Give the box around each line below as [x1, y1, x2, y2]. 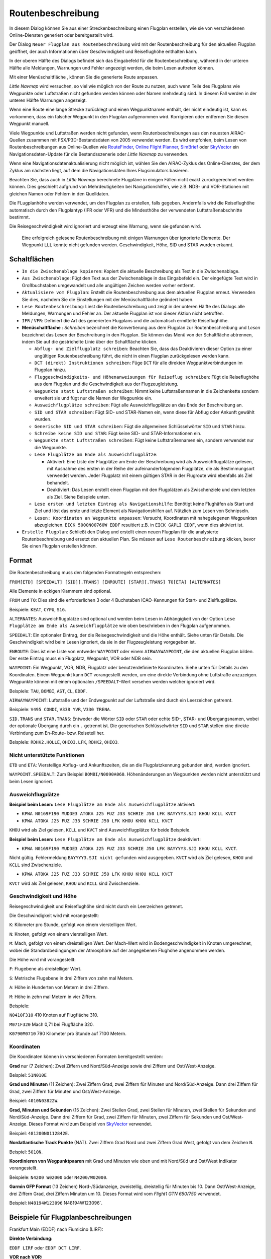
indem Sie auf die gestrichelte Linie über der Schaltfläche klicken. [22, 338, 158, 344]
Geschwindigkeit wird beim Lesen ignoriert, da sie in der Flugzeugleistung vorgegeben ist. [9, 639, 196, 645]
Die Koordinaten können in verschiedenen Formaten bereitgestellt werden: [9, 1054, 163, 1060]
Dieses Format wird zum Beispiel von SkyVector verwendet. [28, 1121, 153, 1127]
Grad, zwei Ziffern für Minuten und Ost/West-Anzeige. [9, 1088, 121, 1094]
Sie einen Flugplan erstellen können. [22, 543, 97, 549]
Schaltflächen [9, 255, 54, 263]
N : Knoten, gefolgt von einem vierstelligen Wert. [9, 931, 108, 937]
